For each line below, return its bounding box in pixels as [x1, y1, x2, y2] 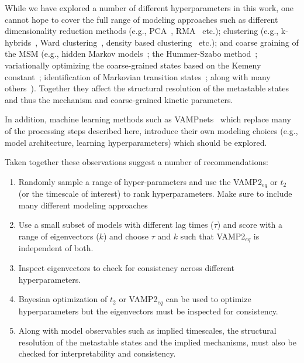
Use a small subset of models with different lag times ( [18, 218, 214, 231]
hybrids [5, 36, 32, 48]
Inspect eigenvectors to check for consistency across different [18, 262, 235, 273]
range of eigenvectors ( [18, 230, 99, 242]
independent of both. [18, 242, 94, 254]
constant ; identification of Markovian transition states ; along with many [5, 70, 271, 83]
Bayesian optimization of [18, 293, 108, 305]
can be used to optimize [165, 293, 251, 305]
